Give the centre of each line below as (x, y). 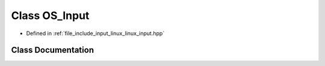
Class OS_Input (50, 15)
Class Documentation (53, 50)
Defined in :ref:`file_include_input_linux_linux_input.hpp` (95, 33)
